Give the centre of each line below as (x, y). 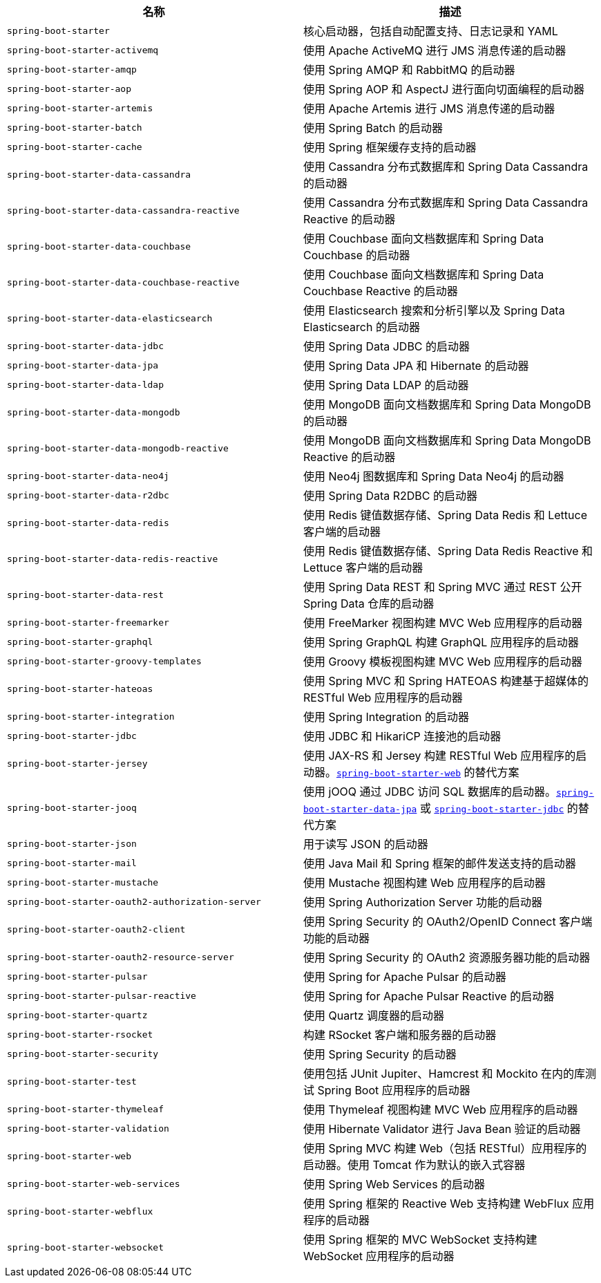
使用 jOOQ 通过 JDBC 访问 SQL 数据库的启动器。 (430, 792)
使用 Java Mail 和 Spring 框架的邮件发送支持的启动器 (440, 863)
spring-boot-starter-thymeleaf (85, 1109)
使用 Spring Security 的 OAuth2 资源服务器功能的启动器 (447, 957)
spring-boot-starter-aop (69, 88)
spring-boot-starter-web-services (94, 1183)
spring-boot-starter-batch (75, 127)
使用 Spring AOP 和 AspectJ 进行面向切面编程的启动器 (444, 89)
